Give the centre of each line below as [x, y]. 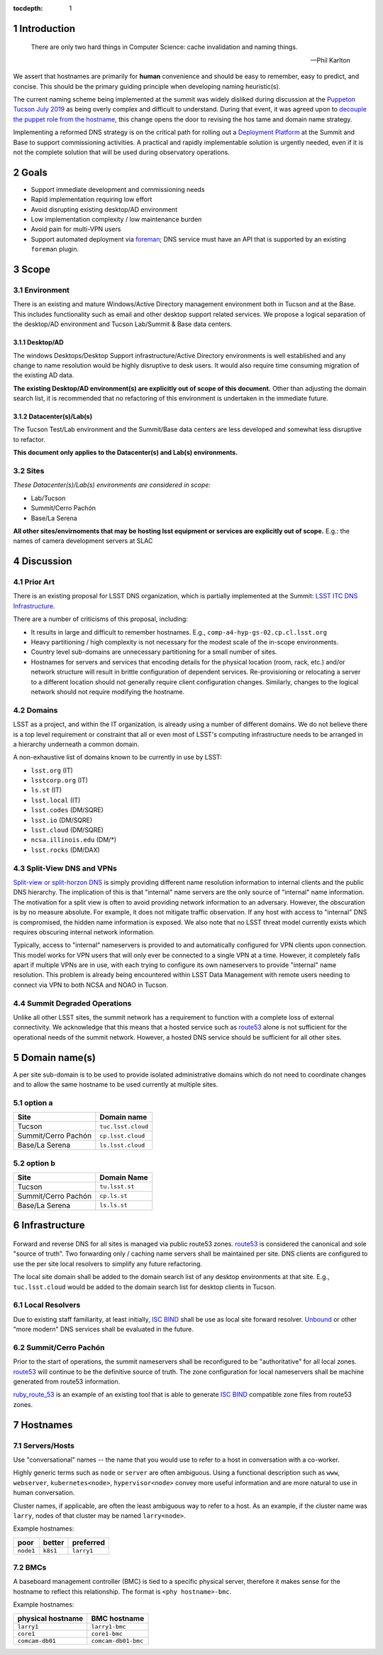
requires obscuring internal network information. [84, 932]
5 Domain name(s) [54, 1058]
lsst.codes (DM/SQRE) [67, 810]
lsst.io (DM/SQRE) [62, 820]
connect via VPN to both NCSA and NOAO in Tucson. [90, 985]
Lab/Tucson [48, 498]
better [54, 1542]
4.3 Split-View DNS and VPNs [65, 868]
